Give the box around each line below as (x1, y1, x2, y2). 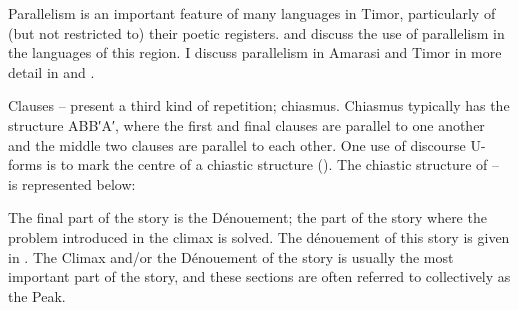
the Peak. (8, 285, 66, 306)
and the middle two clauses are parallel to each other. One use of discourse (8, 134, 466, 155)
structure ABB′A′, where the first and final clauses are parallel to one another (8, 114, 485, 135)
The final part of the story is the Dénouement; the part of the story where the (8, 207, 487, 228)
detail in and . (8, 61, 95, 82)
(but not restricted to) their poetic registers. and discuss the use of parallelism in (8, 22, 505, 43)
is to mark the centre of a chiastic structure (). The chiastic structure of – (46, 154, 500, 175)
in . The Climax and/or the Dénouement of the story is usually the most (8, 246, 454, 267)
